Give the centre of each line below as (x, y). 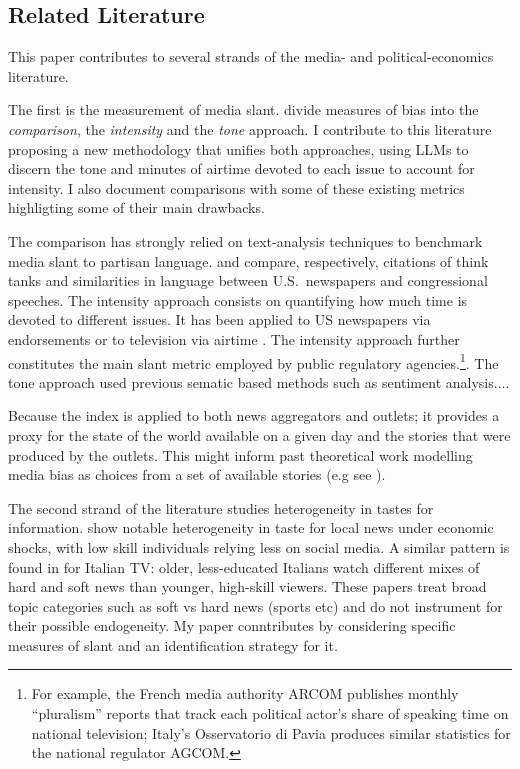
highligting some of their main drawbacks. (136, 207)
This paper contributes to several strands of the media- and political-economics (251, 56)
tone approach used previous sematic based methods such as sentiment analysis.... (259, 381)
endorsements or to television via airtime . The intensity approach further (234, 338)
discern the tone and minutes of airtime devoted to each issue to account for (241, 168)
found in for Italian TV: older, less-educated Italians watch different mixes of (244, 566)
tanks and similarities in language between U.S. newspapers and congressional (248, 280)
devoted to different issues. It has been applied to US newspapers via (219, 319)
